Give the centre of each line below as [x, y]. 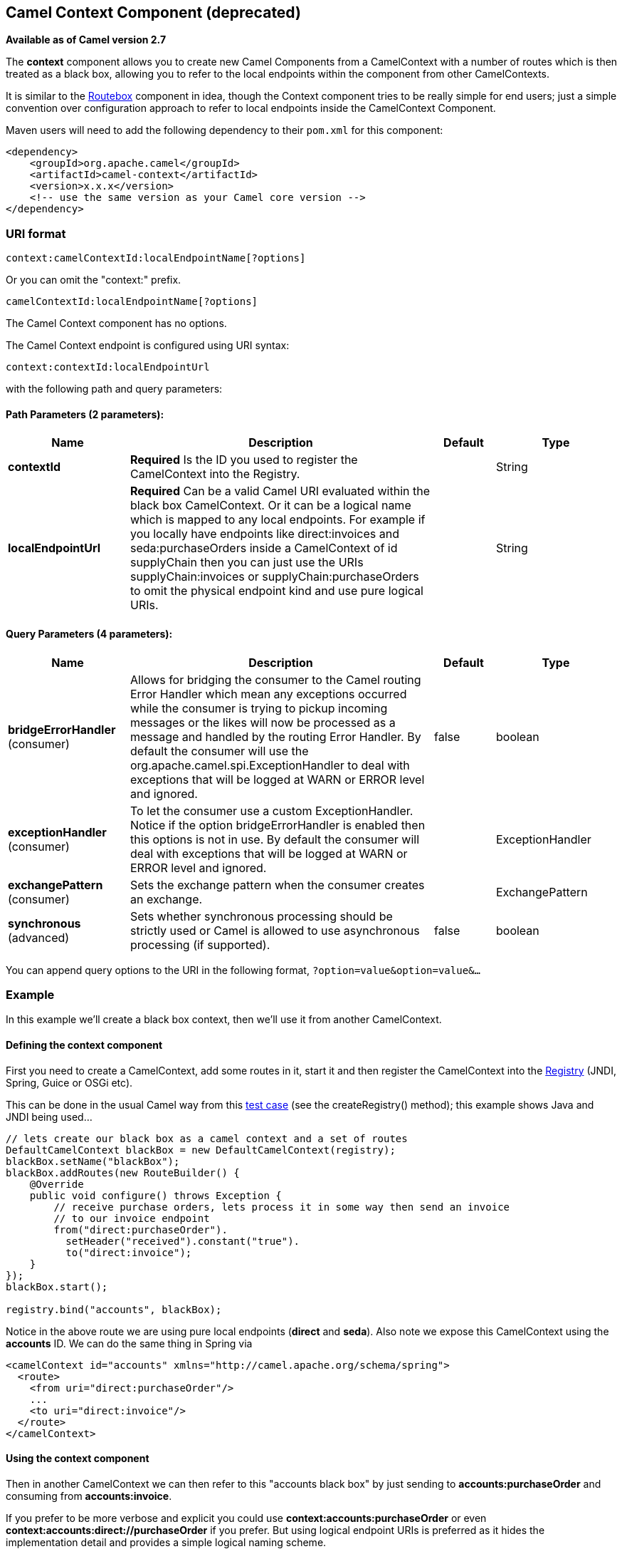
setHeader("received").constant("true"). [183, 1241]
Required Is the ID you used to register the [244, 460]
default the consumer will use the [220, 751]
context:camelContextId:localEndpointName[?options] [156, 258]
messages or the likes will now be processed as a [263, 722]
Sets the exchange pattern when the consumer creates [278, 885]
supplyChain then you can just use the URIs [247, 563]
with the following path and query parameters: [114, 389]
